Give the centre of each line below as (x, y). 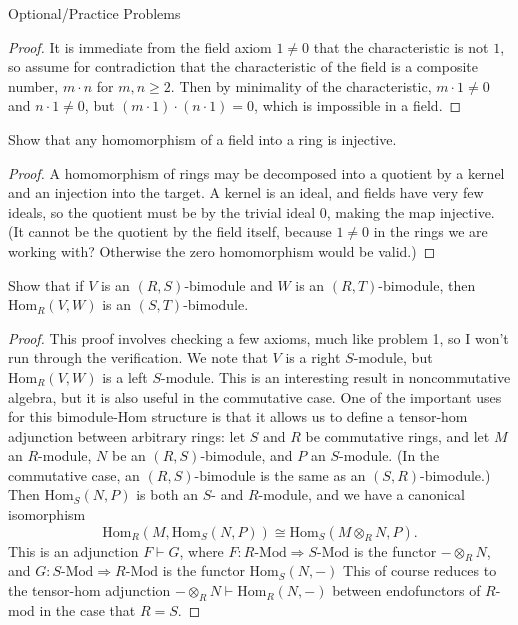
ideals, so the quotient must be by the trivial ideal (162, 211)
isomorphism (47, 514)
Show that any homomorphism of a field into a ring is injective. (202, 138)
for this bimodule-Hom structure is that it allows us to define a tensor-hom (238, 416)
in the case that (87, 609)
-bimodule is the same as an (280, 474)
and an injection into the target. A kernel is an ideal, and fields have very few (246, 192)
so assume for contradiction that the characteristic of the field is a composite (243, 66)
